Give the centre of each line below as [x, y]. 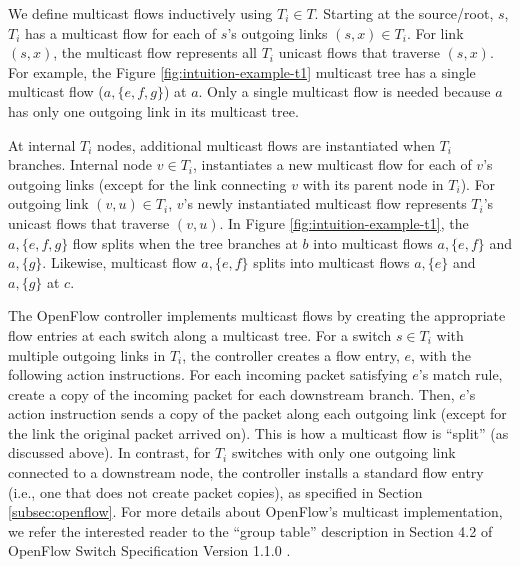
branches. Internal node [80, 164]
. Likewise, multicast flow [119, 262]
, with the [441, 354]
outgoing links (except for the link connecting [147, 183]
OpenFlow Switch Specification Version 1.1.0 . [149, 550]
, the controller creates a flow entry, [291, 354]
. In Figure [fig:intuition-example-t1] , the [344, 222]
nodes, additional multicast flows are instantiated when [266, 144]
